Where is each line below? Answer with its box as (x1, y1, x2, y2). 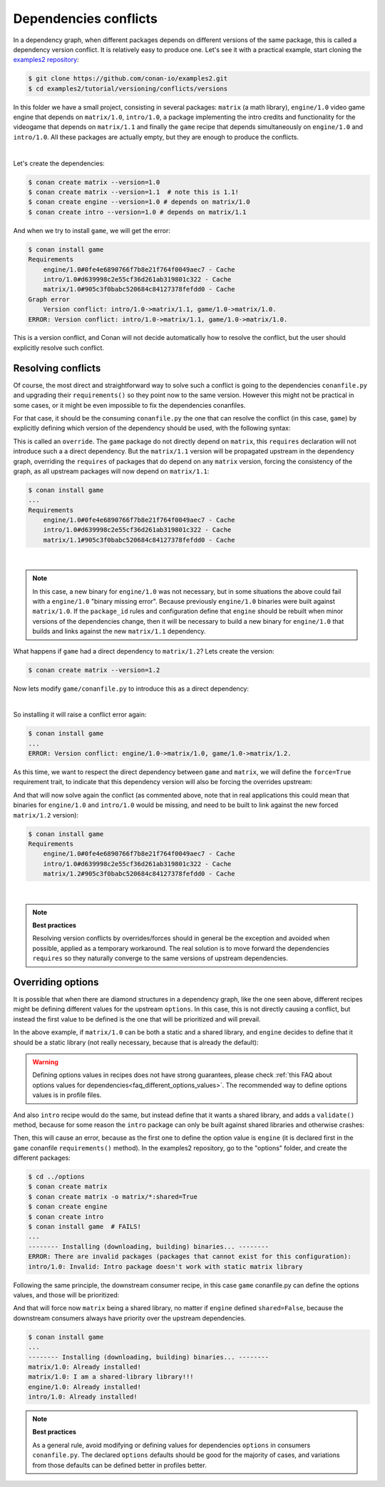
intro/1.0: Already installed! (28, 1393, 138, 1401)
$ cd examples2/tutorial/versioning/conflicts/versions (28, 84, 228, 93)
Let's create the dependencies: (13, 159, 105, 168)
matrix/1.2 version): (13, 811, 78, 819)
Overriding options (13, 976, 99, 988)
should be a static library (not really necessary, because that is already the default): (13, 1038, 259, 1046)
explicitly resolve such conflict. (13, 343, 105, 352)
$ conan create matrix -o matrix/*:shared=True (28, 1193, 197, 1200)
